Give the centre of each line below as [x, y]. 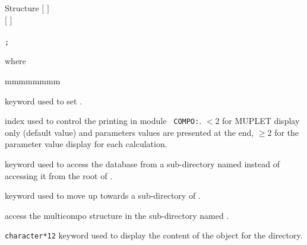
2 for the [283, 132]
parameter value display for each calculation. [86, 144]
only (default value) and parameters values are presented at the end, [129, 132]
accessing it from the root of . [59, 175]
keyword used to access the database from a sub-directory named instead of [142, 164]
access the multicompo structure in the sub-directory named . [117, 215]
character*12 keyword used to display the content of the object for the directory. [154, 235]
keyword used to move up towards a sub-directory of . [103, 195]
